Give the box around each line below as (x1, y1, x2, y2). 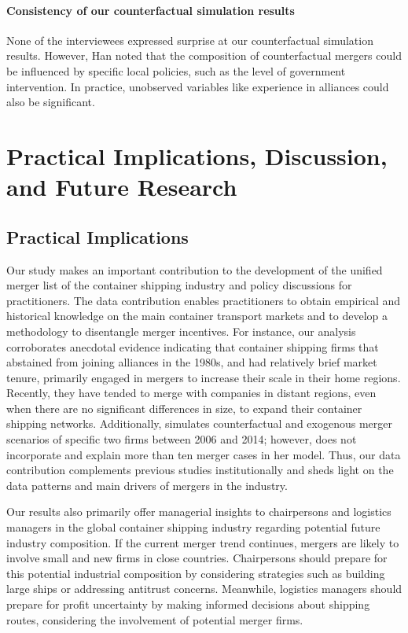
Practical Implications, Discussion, (6, 139, 388, 171)
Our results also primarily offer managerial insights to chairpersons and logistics (6, 503, 391, 520)
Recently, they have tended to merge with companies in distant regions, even (6, 385, 377, 401)
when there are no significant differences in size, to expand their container (6, 399, 362, 416)
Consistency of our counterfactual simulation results (6, 2, 295, 18)
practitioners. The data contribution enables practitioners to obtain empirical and (6, 292, 401, 308)
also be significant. (6, 94, 95, 110)
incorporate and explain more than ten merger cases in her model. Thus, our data (6, 446, 401, 462)
